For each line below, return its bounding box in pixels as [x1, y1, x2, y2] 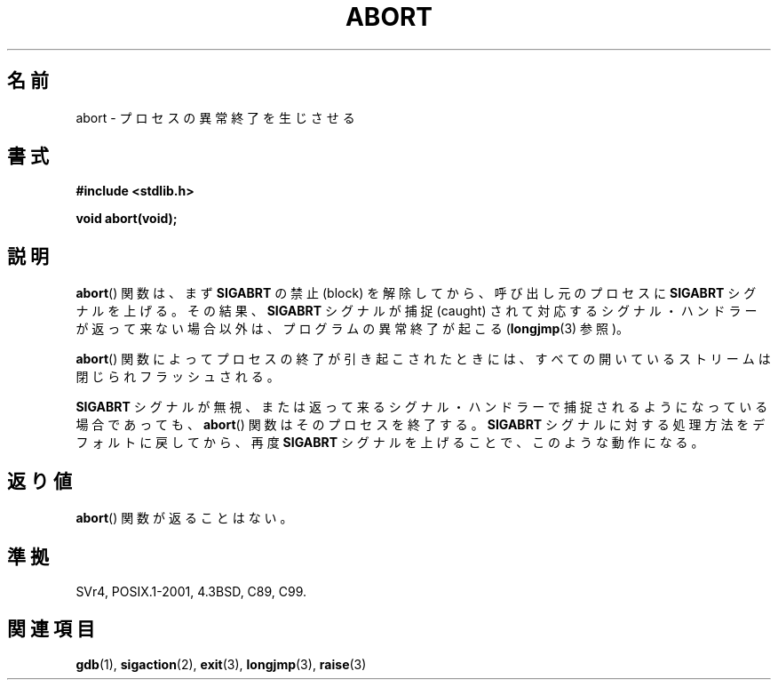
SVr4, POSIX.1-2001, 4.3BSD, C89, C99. [75, 583, 307, 599]
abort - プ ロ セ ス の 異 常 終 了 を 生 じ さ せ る [75, 109, 355, 125]
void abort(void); [75, 211, 178, 227]
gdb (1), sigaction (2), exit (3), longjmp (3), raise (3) [75, 656, 367, 672]
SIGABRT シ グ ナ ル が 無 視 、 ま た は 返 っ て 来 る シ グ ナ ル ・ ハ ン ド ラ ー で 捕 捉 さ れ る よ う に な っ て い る [75, 399, 768, 415]
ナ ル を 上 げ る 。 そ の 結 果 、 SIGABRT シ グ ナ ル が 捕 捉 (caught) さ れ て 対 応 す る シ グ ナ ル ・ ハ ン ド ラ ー [75, 303, 758, 319]
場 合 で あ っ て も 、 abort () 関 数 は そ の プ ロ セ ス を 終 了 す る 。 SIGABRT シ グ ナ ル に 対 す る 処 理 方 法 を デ [75, 417, 766, 433]
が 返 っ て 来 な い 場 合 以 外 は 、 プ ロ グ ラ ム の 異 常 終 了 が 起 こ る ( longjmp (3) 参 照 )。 [75, 321, 630, 337]
